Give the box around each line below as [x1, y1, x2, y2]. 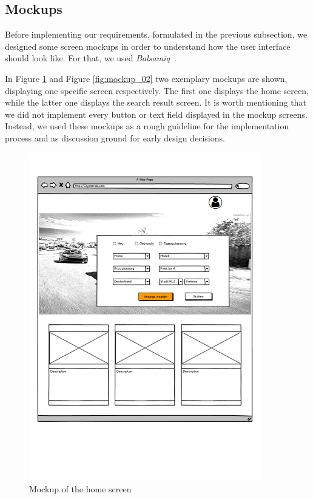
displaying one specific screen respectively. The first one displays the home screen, [5, 84, 309, 97]
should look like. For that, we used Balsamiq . [5, 52, 177, 64]
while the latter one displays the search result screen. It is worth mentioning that [5, 96, 306, 109]
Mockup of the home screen [29, 483, 132, 495]
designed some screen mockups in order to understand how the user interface [5, 39, 291, 52]
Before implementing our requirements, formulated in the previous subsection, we [5, 28, 308, 41]
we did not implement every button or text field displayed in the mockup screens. [5, 107, 308, 120]
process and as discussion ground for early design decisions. [5, 131, 225, 144]
